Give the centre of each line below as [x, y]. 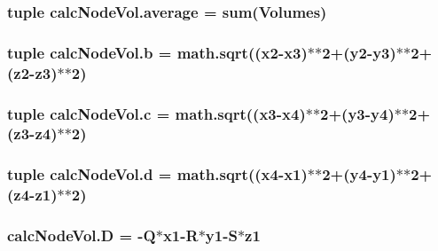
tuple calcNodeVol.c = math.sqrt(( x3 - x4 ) [156, 113]
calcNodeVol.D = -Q [82, 235]
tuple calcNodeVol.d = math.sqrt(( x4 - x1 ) [157, 174]
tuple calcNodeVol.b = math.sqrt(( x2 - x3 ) [157, 52]
